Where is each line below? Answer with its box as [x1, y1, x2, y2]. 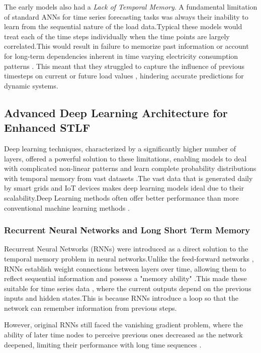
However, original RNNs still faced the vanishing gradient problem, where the [4, 319, 243, 330]
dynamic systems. [4, 80, 58, 91]
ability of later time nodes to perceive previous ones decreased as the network [4, 329, 243, 340]
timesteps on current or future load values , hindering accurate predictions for [4, 70, 244, 81]
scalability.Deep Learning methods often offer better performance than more [4, 192, 239, 203]
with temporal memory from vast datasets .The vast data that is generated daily [4, 172, 253, 183]
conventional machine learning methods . [4, 202, 130, 213]
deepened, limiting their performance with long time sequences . [4, 339, 202, 349]
